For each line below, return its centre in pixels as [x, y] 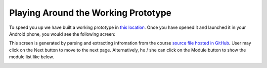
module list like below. [32, 57]
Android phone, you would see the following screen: [62, 34]
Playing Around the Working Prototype [90, 13]
